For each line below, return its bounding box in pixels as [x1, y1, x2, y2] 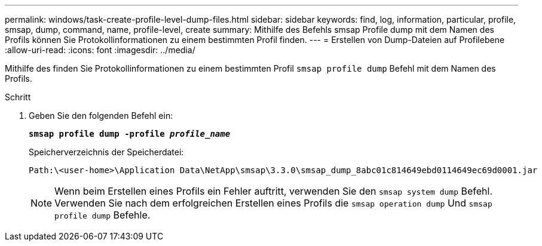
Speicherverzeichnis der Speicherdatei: [29, 147, 184, 157]
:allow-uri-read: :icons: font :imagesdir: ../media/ [5, 45, 195, 55]
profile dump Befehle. [54, 209, 151, 221]
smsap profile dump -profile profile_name [29, 129, 231, 139]
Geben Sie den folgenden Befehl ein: [29, 110, 173, 121]
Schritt [5, 92, 31, 102]
